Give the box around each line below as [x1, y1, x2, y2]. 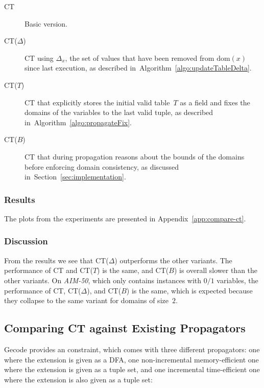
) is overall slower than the [174, 265, 258, 276]
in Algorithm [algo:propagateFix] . [25, 117, 132, 127]
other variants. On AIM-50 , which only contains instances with [4, 275, 202, 285]
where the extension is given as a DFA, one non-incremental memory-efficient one [4, 354, 259, 364]
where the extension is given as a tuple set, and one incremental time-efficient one [4, 364, 260, 375]
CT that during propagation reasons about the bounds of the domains [25, 151, 245, 162]
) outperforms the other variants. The [114, 255, 232, 265]
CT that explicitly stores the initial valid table [25, 97, 170, 107]
